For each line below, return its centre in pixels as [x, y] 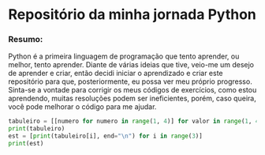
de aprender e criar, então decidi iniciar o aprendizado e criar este [116, 74]
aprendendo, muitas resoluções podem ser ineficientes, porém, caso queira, [132, 98]
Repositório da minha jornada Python [132, 15]
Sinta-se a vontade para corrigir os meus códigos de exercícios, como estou [132, 90]
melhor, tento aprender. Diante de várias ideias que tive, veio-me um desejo [131, 65]
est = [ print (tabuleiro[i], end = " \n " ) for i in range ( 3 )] [105, 136]
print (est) [26, 144]
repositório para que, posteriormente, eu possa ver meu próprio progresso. [130, 81]
